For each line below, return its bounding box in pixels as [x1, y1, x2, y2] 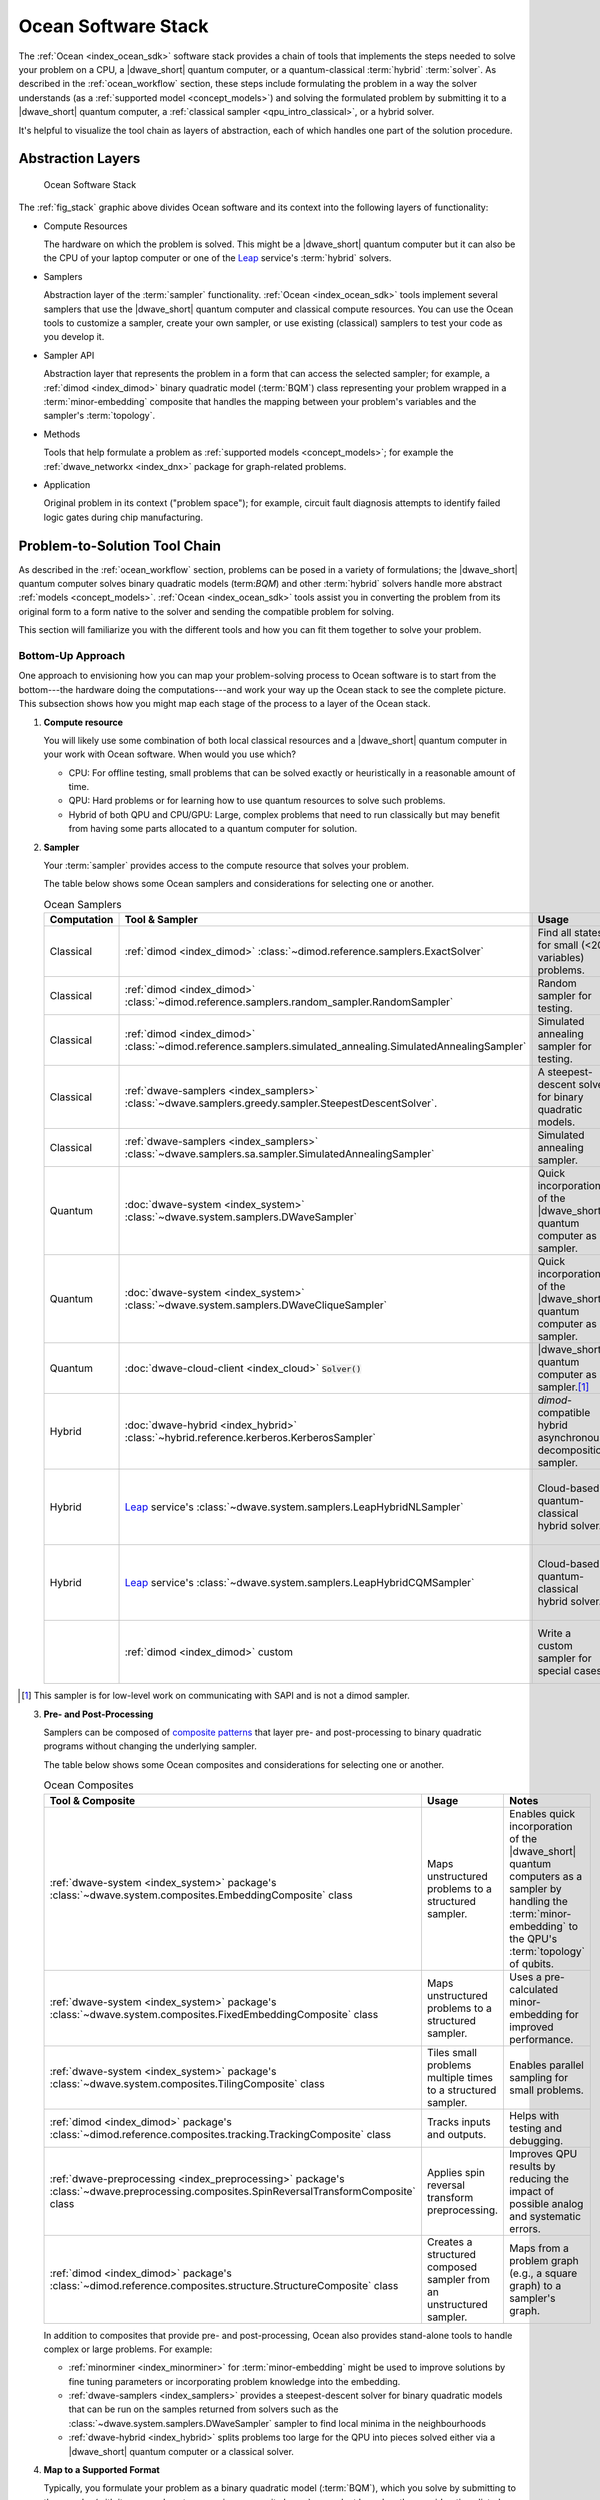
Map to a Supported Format [43, 2464, 160, 2476]
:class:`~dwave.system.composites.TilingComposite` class [49, 2076, 325, 2090]
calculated [509, 1982, 559, 1996]
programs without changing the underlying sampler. [43, 1740, 257, 1752]
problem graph [509, 2253, 579, 2267]
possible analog [509, 2196, 584, 2210]
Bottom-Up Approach [18, 648, 125, 662]
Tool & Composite [49, 1793, 136, 1807]
